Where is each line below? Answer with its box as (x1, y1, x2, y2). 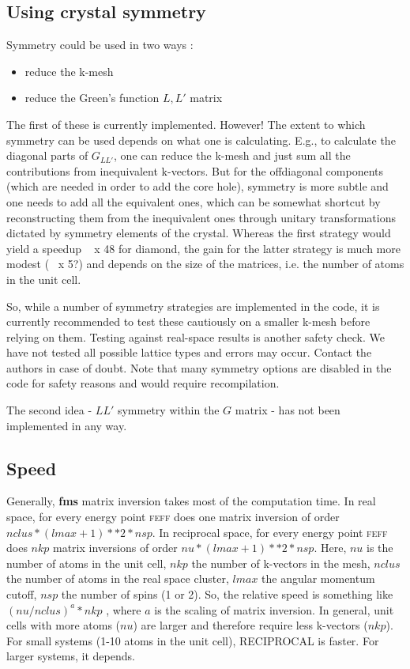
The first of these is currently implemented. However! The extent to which (6, 115, 366, 132)
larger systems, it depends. (6, 648, 135, 664)
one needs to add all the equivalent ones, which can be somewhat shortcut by (6, 193, 381, 210)
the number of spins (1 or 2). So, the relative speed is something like (61, 586, 393, 603)
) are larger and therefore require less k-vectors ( (133, 617, 368, 633)
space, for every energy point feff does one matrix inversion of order (6, 508, 340, 525)
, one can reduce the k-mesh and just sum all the (114, 147, 351, 164)
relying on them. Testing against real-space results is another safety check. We (6, 328, 385, 345)
